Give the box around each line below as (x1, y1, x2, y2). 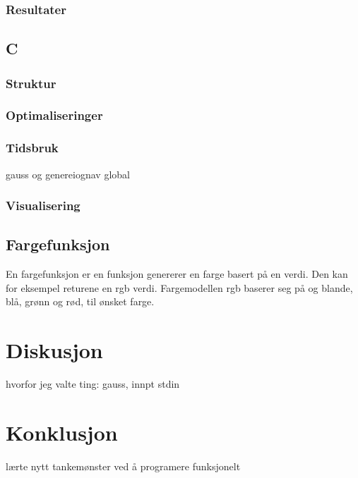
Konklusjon (6, 417, 118, 446)
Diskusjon (6, 336, 103, 364)
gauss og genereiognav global (6, 166, 130, 181)
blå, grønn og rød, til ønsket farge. (6, 294, 155, 309)
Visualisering (6, 197, 80, 214)
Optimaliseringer (6, 106, 103, 124)
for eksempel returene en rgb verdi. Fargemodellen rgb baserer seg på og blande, (6, 280, 353, 295)
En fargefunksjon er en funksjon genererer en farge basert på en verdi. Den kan (6, 266, 348, 281)
